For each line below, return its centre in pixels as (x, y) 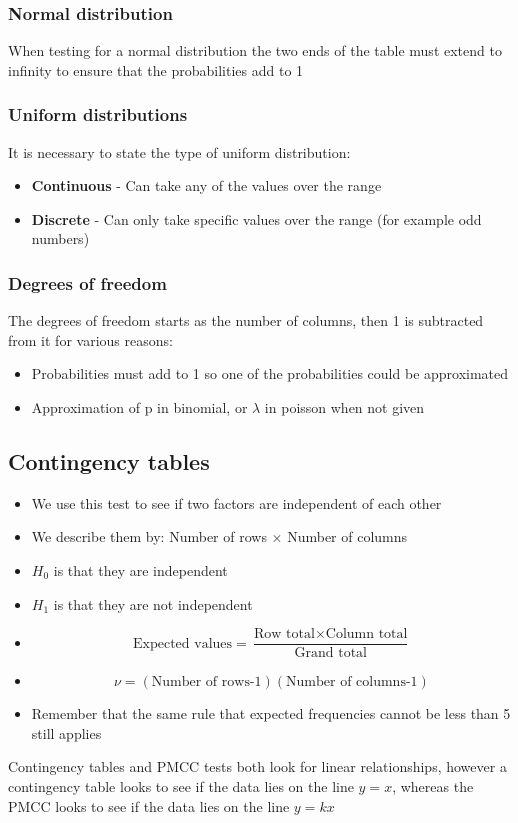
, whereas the (433, 786)
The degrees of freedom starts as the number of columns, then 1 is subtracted (246, 320)
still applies (66, 732)
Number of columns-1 (352, 682)
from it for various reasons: (90, 339)
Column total (366, 634)
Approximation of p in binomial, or (139, 407)
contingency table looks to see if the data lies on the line (181, 786)
